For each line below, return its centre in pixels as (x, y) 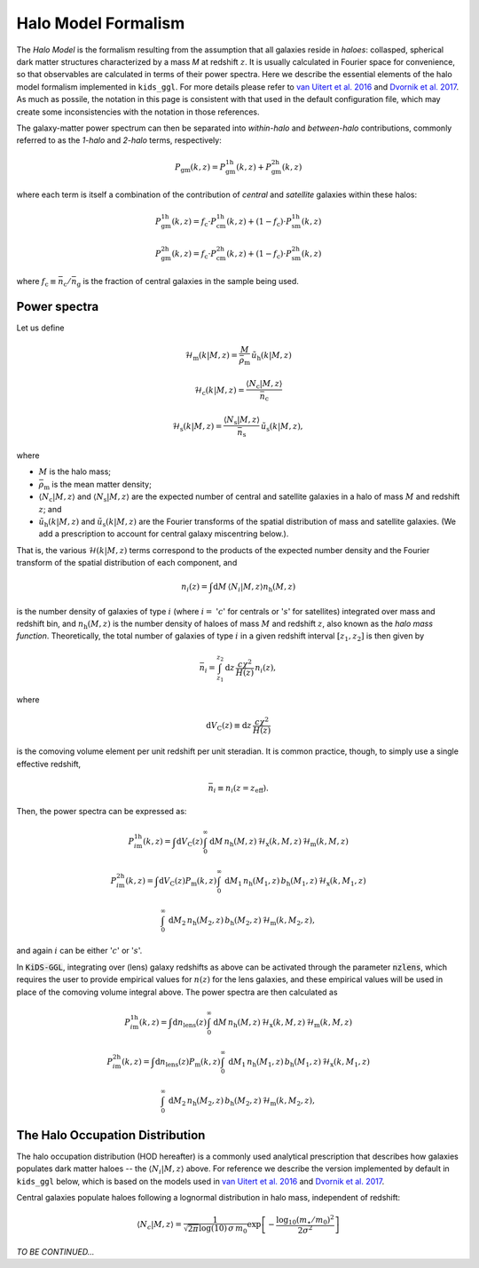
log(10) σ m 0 (223, 1229)
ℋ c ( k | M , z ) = (219, 391)
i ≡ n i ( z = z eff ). (241, 789)
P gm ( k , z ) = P (200, 169)
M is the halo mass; (75, 472)
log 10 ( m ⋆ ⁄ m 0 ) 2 (305, 1220)
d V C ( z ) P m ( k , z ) (188, 882)
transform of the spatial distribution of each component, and (127, 563)
